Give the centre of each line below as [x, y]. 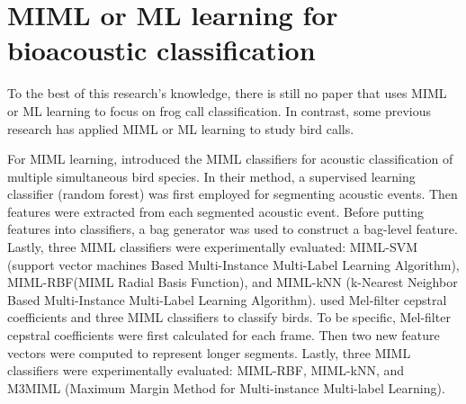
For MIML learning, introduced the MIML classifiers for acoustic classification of [230, 159]
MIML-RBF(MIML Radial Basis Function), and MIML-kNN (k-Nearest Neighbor [233, 282]
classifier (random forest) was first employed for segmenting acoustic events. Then [233, 194]
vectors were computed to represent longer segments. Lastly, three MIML [209, 352]
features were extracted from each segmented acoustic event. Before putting [215, 211]
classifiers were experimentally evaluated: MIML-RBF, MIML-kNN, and [206, 370]
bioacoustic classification [161, 50]
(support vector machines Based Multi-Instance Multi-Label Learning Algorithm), [233, 264]
